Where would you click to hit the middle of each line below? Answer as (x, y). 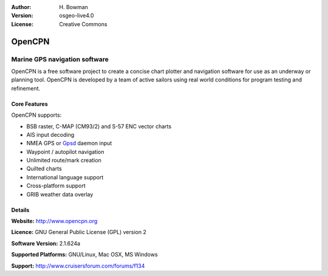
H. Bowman (73, 7)
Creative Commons (83, 24)
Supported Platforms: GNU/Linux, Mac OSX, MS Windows (84, 255)
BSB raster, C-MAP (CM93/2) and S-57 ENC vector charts (99, 126)
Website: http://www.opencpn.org (54, 221)
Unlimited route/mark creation (64, 160)
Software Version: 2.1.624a (46, 243)
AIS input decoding (50, 134)
